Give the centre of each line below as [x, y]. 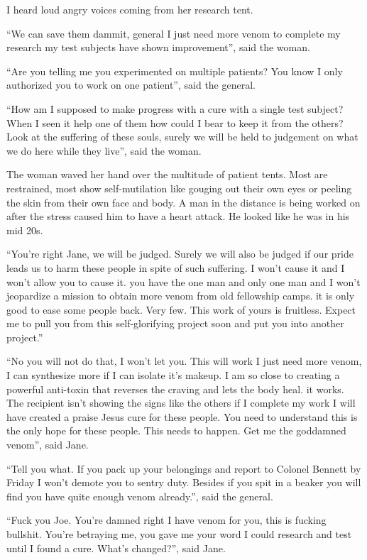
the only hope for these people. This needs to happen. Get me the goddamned [176, 430]
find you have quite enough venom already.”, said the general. [140, 496]
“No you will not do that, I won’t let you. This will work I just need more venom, [184, 361]
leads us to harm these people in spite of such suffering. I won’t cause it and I [176, 267]
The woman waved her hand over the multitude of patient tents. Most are [167, 174]
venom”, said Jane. [48, 445]
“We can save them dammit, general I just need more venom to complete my [174, 33]
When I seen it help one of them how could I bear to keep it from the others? [175, 122]
